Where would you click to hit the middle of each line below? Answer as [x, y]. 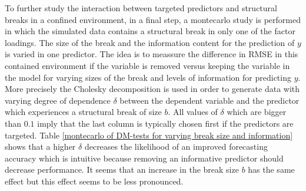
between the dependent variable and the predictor [209, 100]
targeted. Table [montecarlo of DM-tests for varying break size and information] [149, 135]
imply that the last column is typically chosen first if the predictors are [165, 123]
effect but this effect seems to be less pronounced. [94, 181]
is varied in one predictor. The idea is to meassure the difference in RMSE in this [152, 54]
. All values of [193, 112]
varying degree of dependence [58, 100]
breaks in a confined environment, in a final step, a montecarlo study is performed [153, 19]
